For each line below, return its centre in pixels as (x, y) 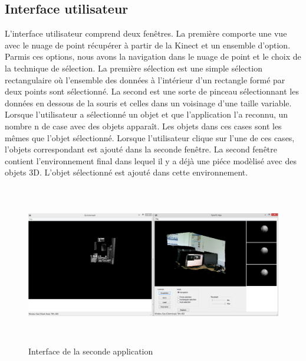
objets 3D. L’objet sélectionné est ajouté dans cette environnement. (126, 172)
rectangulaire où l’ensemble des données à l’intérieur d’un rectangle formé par (145, 79)
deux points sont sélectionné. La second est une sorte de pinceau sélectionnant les (152, 91)
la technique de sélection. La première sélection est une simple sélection (134, 68)
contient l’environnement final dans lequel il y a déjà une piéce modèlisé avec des (151, 160)
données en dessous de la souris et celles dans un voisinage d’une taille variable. (148, 103)
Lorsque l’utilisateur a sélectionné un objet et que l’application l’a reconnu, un (147, 114)
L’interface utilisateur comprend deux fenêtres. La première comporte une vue (146, 33)
